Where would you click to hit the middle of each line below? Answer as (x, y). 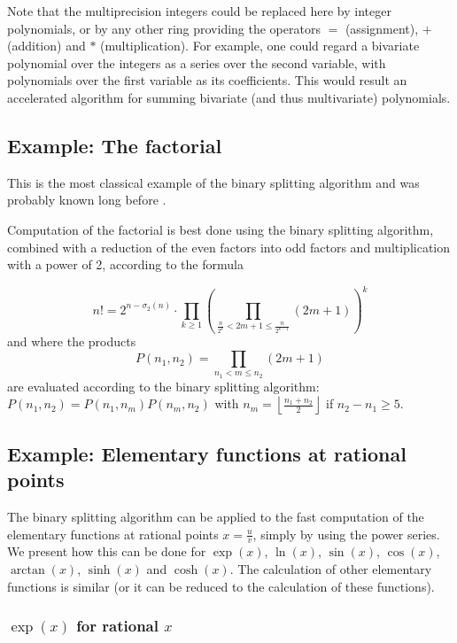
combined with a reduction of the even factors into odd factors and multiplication (229, 247)
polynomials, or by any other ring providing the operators (164, 28)
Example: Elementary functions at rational (207, 453)
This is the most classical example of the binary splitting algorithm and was (213, 182)
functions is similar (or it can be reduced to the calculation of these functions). (221, 586)
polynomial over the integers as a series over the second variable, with (197, 62)
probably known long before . (87, 200)
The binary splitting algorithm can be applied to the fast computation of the (216, 516)
